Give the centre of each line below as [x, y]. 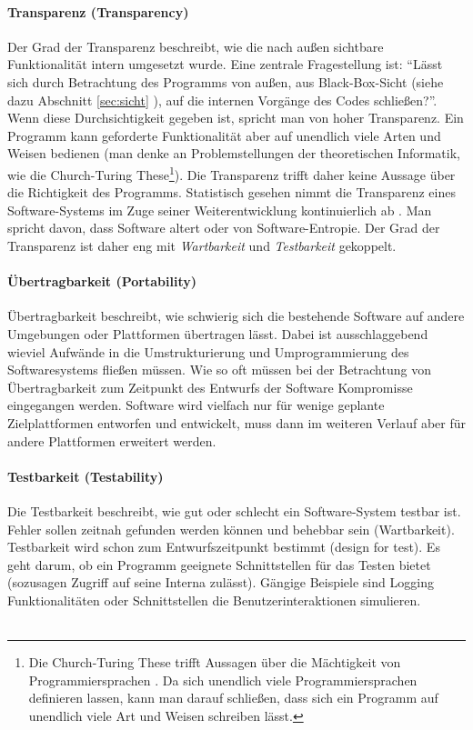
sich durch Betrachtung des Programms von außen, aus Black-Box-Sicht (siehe [226, 81]
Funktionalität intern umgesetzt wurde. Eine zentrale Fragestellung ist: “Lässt [225, 64]
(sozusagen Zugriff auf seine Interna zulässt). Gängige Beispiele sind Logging [221, 582]
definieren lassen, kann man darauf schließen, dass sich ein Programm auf [233, 698]
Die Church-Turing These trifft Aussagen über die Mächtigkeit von [215, 662]
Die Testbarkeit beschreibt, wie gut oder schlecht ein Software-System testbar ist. [234, 510]
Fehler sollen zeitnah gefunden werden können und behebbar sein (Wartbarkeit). [231, 529]
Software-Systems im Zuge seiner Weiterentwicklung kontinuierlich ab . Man [220, 210]
